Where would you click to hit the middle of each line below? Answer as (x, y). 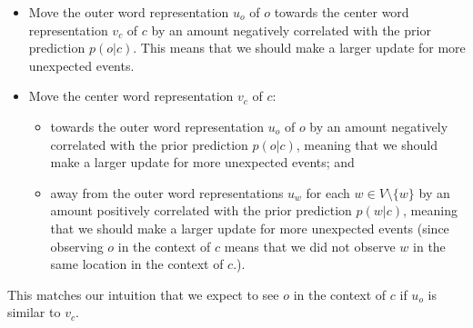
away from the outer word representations (167, 192)
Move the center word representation (131, 96)
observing (77, 246)
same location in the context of (137, 264)
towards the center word (342, 12)
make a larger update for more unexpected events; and (202, 162)
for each (328, 192)
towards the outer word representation (157, 126)
